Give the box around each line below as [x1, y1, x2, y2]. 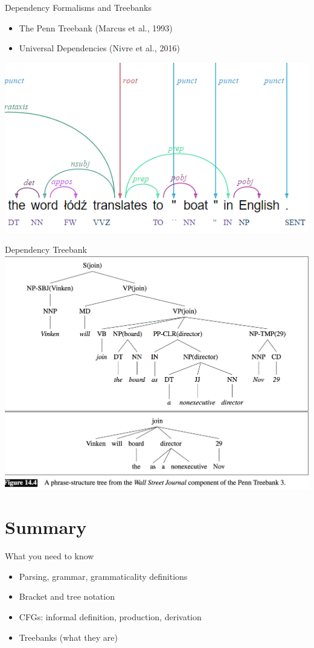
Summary [5, 515, 87, 539]
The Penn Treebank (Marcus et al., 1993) [19, 21, 173, 34]
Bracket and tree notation [19, 590, 115, 603]
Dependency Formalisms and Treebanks [5, 1, 152, 13]
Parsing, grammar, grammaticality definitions [19, 570, 188, 582]
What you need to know [5, 550, 94, 562]
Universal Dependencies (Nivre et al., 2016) [19, 42, 180, 54]
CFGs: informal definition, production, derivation [19, 611, 202, 623]
